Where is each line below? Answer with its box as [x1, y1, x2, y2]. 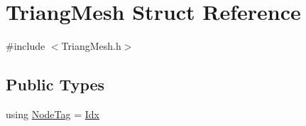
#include [6, 38, 45, 53]
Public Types [6, 73, 105, 95]
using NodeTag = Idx [6, 106, 99, 121]
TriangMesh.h [61, 38, 121, 53]
